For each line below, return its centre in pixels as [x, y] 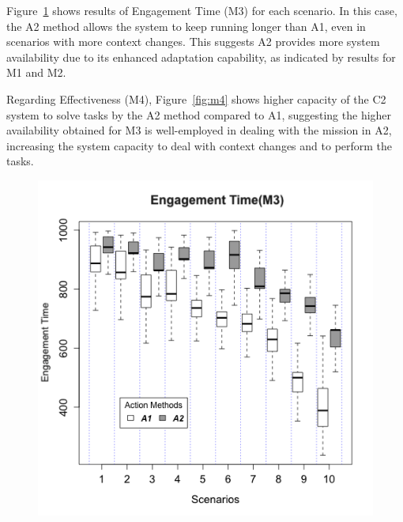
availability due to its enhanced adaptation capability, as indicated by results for [201, 57]
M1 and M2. [36, 72]
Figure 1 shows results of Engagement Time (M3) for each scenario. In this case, [202, 10]
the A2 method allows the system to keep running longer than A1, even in [186, 26]
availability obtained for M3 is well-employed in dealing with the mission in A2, [199, 130]
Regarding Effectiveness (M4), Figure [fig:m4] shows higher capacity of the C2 [196, 98]
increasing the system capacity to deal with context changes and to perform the [200, 145]
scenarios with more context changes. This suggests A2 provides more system [193, 42]
